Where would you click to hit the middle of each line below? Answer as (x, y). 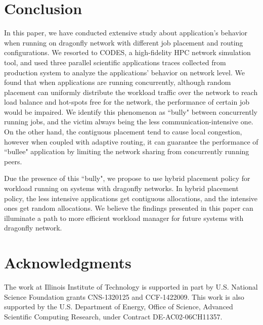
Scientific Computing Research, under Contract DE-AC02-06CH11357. (113, 316)
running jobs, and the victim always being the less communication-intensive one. (129, 122)
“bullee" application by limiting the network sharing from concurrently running (127, 151)
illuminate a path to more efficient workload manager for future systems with (124, 218)
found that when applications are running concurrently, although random (118, 82)
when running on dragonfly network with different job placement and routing (124, 42)
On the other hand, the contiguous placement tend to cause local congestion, (123, 132)
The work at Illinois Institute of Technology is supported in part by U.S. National (131, 287)
